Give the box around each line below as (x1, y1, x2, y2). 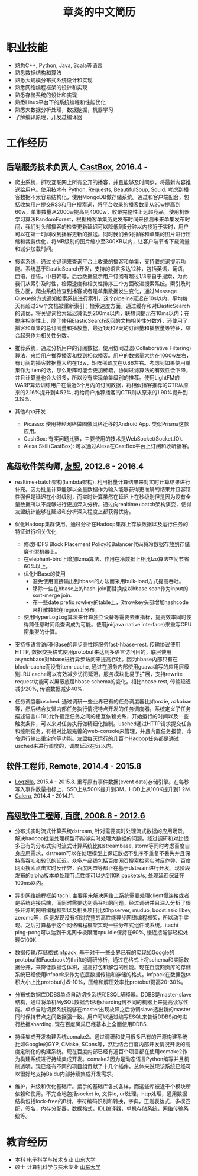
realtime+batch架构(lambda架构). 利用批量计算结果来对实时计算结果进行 (14, 478, 191, 486)
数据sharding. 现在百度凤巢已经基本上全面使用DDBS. (20, 1021, 148, 1028)
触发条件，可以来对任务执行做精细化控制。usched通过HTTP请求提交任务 (14, 720, 192, 727)
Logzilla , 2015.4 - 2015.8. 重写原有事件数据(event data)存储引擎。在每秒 (14, 778, 190, 785)
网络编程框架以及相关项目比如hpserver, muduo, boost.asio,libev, (35, 907, 192, 914)
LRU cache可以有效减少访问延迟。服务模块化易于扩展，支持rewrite (20, 670, 183, 677)
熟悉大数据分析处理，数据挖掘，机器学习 (14, 106, 113, 113)
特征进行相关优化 (14, 528, 57, 535)
